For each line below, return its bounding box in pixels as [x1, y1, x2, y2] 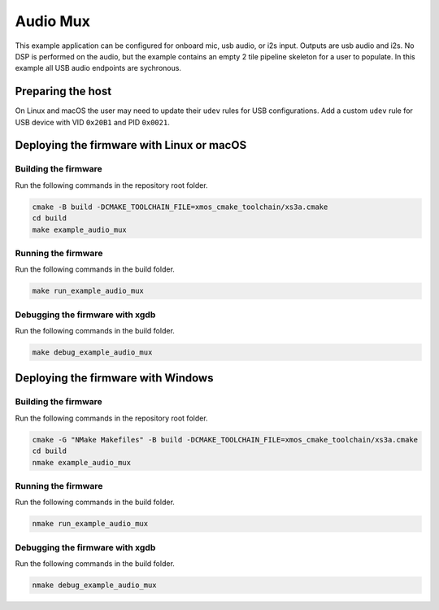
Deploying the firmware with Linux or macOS [15, 138, 247, 152]
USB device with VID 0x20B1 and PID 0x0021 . [15, 117, 170, 127]
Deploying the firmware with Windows [15, 371, 214, 386]
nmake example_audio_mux [32, 458, 132, 467]
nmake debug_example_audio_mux [32, 580, 158, 590]
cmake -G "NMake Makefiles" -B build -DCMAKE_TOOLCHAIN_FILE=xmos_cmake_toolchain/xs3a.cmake [32, 435, 419, 444]
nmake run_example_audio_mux [32, 519, 149, 529]
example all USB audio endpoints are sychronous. [15, 63, 182, 73]
